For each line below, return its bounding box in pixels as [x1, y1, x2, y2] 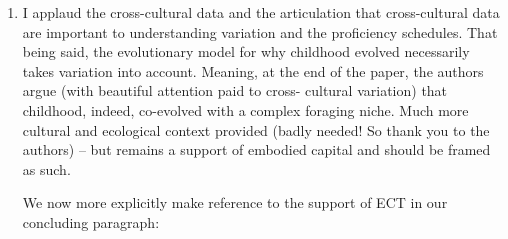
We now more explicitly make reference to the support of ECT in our [22, 192, 448, 213]
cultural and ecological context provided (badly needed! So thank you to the [22, 119, 490, 140]
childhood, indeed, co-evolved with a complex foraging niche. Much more [22, 99, 469, 120]
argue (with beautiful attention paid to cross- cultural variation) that [22, 80, 448, 101]
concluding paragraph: [22, 211, 160, 232]
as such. [22, 158, 71, 179]
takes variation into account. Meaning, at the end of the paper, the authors [22, 60, 484, 81]
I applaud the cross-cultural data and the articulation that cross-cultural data [22, 2, 500, 22]
